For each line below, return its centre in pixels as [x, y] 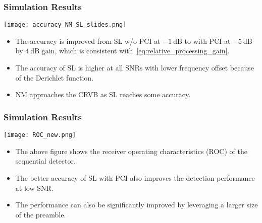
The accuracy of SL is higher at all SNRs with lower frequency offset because [135, 68]
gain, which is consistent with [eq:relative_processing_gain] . [136, 51]
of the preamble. [41, 214]
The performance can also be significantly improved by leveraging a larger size [137, 205]
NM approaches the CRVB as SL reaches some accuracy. [103, 94]
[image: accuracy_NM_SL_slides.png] [65, 25]
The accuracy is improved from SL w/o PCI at [88, 41]
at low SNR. [34, 188]
